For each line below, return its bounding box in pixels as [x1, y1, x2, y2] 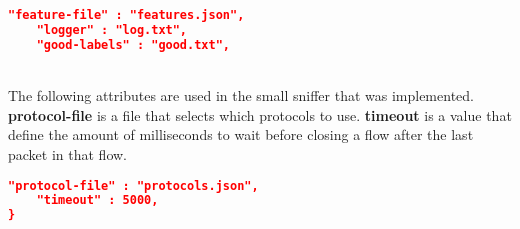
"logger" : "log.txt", [36, 22, 188, 37]
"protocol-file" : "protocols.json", [8, 178, 259, 193]
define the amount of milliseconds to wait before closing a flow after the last [8, 124, 474, 145]
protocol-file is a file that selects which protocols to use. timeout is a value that [8, 104, 512, 125]
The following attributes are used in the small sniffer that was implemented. [8, 85, 474, 106]
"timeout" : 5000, [36, 193, 159, 208]
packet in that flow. [8, 144, 127, 164]
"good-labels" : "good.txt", [36, 37, 230, 52]
